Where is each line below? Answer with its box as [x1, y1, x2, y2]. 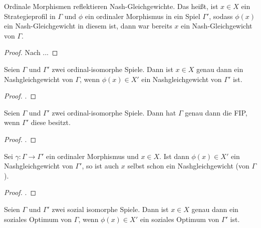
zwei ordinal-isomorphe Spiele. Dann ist [52, 63, 173, 74]
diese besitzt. [31, 117, 71, 127]
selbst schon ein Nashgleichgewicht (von [127, 160, 249, 171]
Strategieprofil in [4, 10, 56, 21]
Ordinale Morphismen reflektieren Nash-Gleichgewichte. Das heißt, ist [4, 1, 218, 11]
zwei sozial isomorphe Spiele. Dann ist [52, 203, 169, 214]
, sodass [209, 10, 233, 21]
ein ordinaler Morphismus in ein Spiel [85, 10, 200, 21]
